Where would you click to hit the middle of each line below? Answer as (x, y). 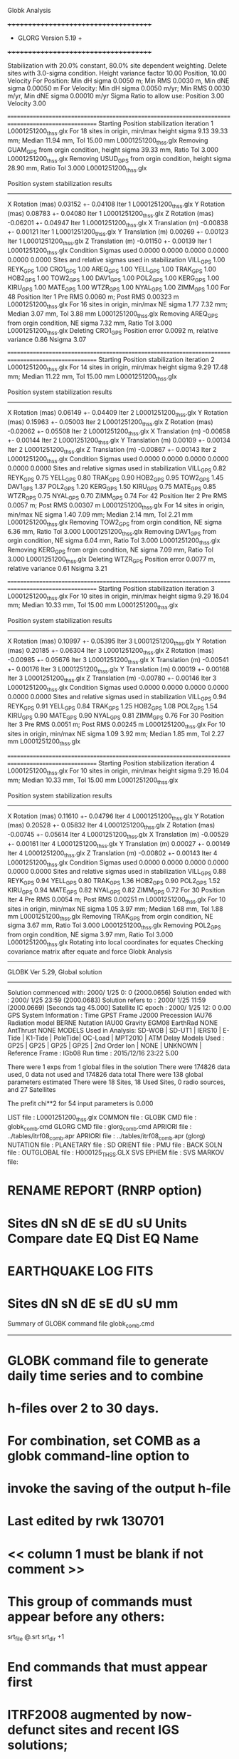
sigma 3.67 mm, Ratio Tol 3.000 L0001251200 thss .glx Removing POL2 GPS (115, 926)
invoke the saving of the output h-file (119, 1489)
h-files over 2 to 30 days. (83, 1408)
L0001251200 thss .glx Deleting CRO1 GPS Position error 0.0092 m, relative (113, 331)
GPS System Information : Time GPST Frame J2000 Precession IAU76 (110, 1015)
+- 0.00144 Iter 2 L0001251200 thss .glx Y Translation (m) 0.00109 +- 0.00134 (119, 441)
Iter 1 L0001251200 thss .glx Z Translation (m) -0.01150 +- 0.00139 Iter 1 (110, 242)
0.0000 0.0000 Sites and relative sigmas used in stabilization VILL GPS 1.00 (116, 261)
